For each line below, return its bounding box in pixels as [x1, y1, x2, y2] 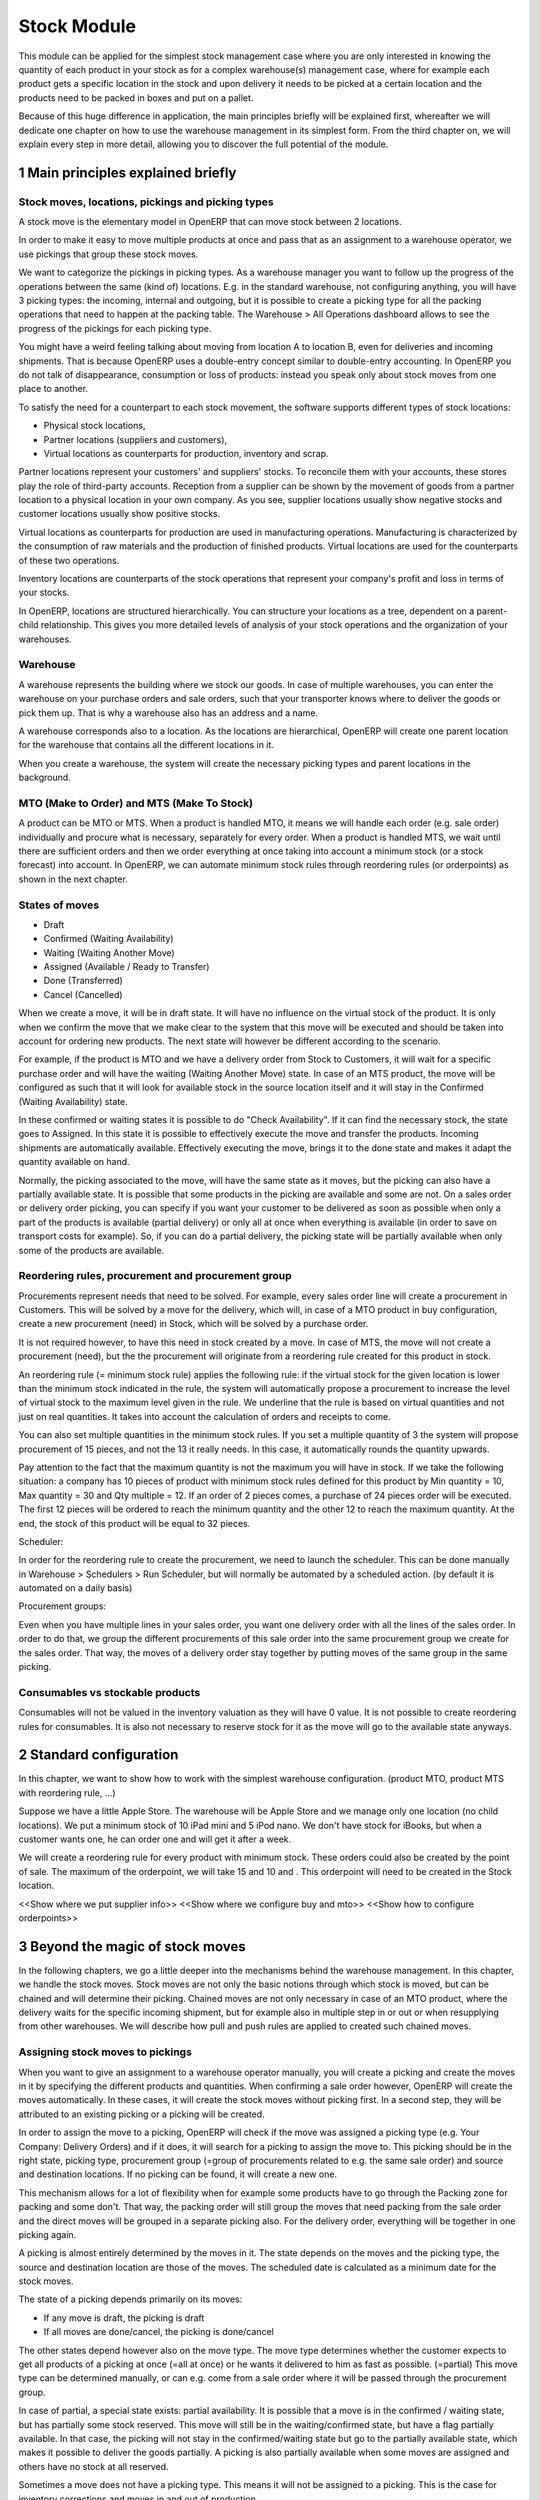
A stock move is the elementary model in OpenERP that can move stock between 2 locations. [18, 216, 402, 228]
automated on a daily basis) [18, 1582, 133, 1594]
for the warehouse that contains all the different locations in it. [18, 739, 275, 751]
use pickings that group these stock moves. [18, 248, 199, 260]
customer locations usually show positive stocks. [18, 508, 221, 520]
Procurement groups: [18, 1600, 107, 1612]
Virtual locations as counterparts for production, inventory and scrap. [43, 447, 329, 459]
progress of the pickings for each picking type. [18, 322, 212, 334]
